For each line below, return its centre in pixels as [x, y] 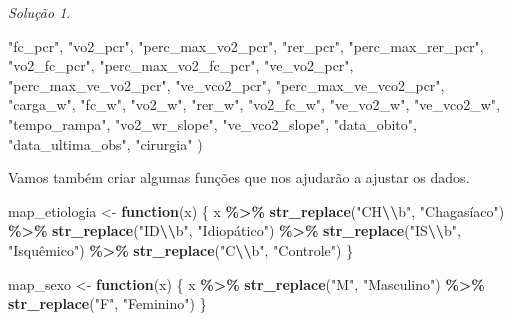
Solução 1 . [39, 12]
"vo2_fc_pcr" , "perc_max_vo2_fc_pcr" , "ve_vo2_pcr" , [181, 65]
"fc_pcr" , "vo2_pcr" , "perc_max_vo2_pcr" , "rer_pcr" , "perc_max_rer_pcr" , [246, 45]
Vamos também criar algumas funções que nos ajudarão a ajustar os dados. [239, 177]
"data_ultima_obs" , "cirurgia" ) [105, 143]
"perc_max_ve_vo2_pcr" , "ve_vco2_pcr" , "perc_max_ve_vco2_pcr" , [226, 84]
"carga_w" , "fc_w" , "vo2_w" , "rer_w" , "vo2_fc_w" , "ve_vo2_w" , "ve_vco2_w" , [254, 104]
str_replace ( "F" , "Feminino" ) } [107, 303]
